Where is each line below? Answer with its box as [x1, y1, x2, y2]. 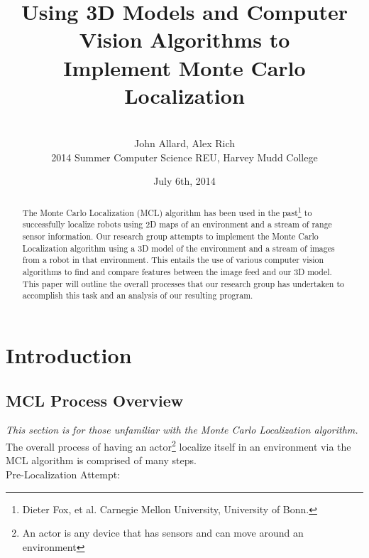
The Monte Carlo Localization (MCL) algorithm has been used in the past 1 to [22, 204, 312, 218]
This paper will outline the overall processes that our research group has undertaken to [22, 277, 344, 289]
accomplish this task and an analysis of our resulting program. [22, 289, 253, 301]
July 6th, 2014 [153, 173, 216, 188]
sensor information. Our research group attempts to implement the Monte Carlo [22, 230, 319, 242]
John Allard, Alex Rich [133, 136, 235, 151]
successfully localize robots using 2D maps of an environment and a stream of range [22, 218, 332, 230]
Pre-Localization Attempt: [6, 466, 121, 481]
